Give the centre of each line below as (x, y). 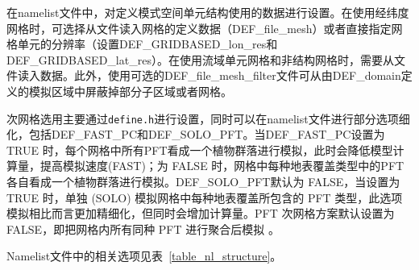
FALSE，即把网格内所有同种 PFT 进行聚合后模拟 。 (143, 228)
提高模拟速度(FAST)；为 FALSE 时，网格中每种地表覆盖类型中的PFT (222, 166)
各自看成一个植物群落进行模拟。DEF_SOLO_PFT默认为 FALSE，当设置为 (203, 181)
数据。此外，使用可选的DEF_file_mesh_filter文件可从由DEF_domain (220, 75)
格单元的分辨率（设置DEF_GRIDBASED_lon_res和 (142, 44)
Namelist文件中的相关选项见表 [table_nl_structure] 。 (144, 256)
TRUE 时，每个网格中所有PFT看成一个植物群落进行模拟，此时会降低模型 (200, 150)
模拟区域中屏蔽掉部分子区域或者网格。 (130, 91)
